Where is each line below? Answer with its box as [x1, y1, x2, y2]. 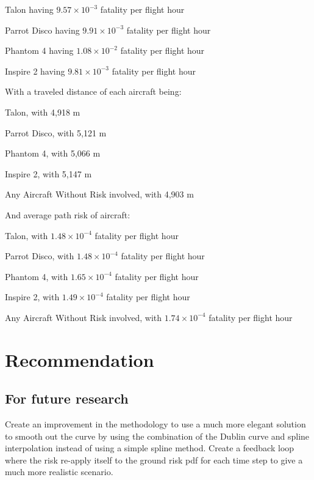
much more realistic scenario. [5, 465, 113, 478]
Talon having [5, 3, 54, 15]
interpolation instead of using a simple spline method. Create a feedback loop [5, 441, 294, 454]
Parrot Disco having [5, 23, 80, 36]
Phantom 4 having [5, 44, 74, 57]
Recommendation [5, 347, 154, 372]
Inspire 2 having [5, 64, 65, 77]
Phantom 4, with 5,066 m [5, 147, 101, 160]
